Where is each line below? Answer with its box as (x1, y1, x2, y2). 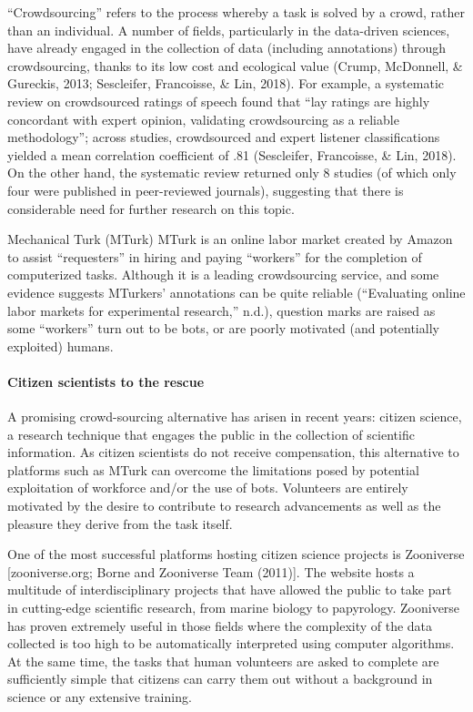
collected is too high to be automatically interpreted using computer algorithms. (7, 634, 455, 653)
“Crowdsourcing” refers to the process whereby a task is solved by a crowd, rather (7, 3, 465, 21)
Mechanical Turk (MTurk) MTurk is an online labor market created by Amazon (7, 229, 453, 249)
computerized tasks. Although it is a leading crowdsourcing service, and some (7, 265, 439, 284)
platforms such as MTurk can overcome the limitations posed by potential (7, 460, 419, 479)
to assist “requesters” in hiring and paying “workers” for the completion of (7, 247, 422, 266)
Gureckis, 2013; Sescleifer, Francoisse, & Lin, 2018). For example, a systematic (7, 74, 444, 93)
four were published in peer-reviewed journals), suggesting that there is (7, 180, 404, 199)
